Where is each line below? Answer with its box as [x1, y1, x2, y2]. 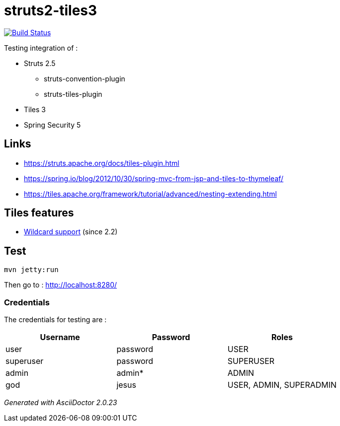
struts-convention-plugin [44, 74, 125, 83]
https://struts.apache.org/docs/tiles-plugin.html [24, 158, 179, 167]
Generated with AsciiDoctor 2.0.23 [4, 398, 117, 407]
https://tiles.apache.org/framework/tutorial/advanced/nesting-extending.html [24, 189, 277, 198]
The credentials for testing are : [4, 315, 107, 324]
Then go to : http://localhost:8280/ [4, 281, 117, 289]
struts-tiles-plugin [44, 89, 102, 98]
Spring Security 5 [24, 120, 81, 129]
